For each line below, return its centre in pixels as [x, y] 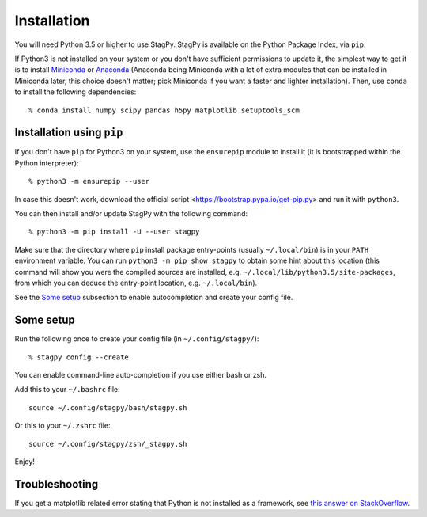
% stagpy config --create [79, 357]
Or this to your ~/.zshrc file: [62, 426]
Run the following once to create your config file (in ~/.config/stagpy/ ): [137, 339]
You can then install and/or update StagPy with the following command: [131, 213]
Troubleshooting [57, 484]
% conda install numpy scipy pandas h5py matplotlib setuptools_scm [164, 110]
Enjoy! [25, 461]
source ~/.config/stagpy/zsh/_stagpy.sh [108, 444]
